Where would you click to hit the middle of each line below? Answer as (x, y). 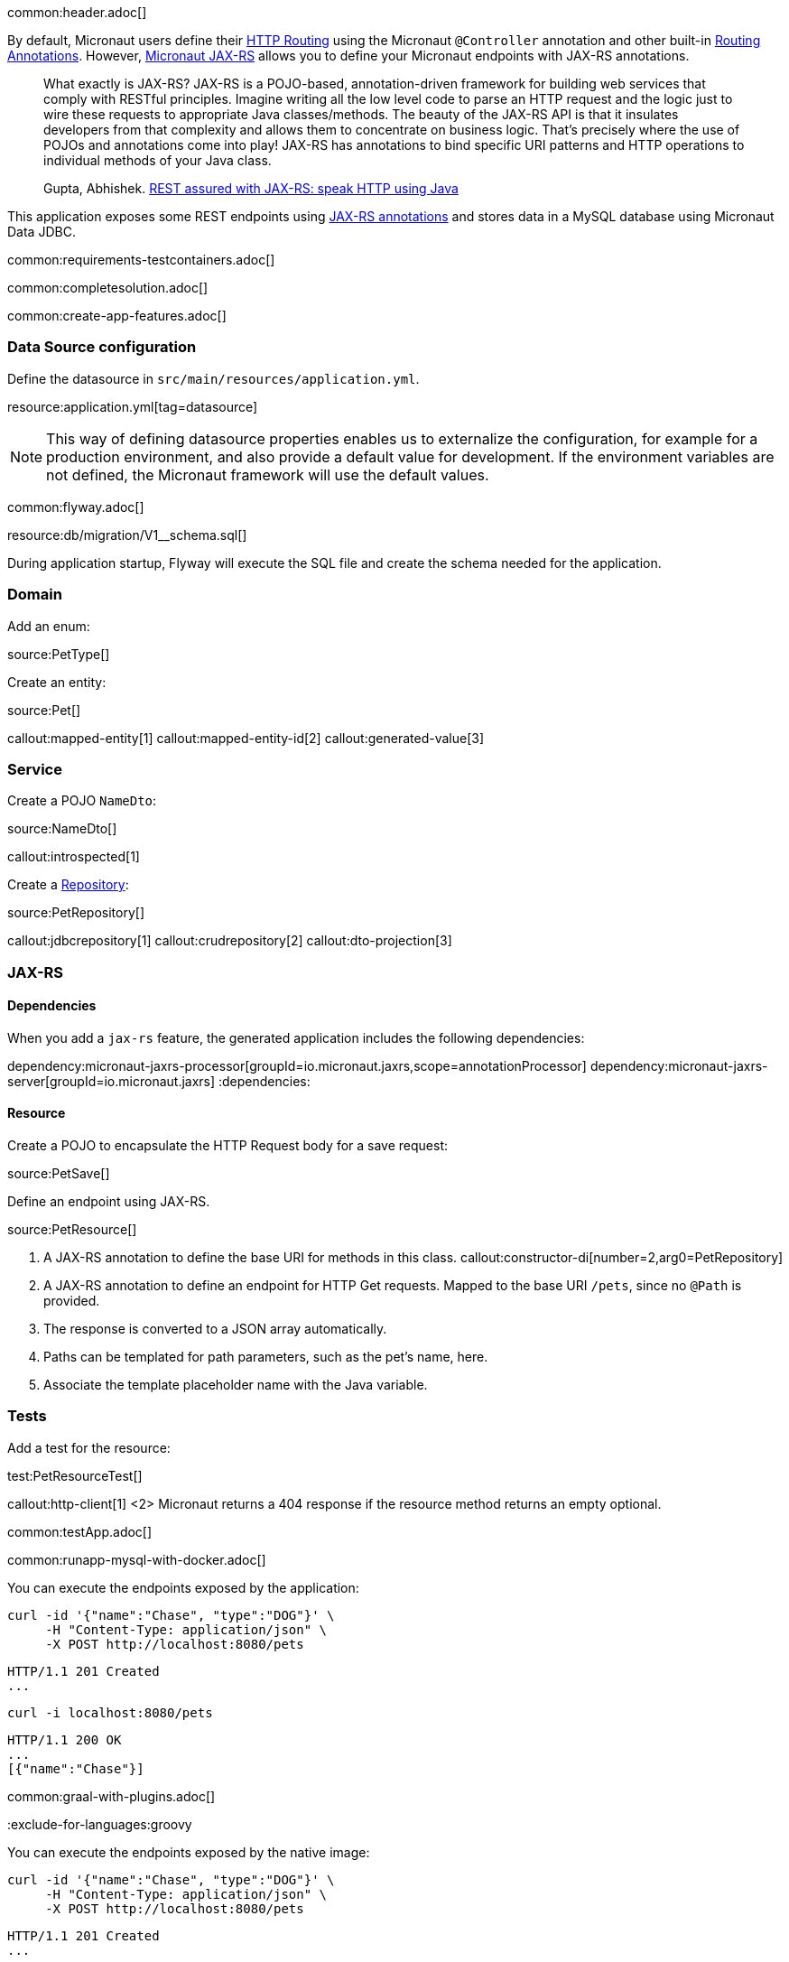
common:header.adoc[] (77, 12)
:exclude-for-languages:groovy (100, 1824)
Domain (35, 595)
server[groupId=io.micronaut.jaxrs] (111, 1081)
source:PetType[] (59, 654)
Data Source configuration (102, 347)
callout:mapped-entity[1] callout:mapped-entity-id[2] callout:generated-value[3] (246, 738)
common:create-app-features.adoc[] (117, 316)
